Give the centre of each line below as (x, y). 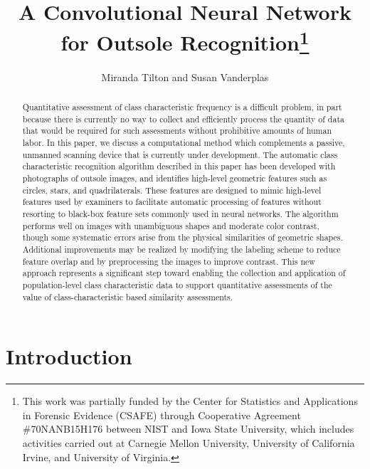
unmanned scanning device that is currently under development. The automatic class (180, 154)
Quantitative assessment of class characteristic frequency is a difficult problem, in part (182, 107)
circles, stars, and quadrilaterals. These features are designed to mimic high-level (172, 190)
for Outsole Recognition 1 (185, 41)
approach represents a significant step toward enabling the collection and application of (184, 273)
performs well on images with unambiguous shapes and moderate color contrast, (171, 225)
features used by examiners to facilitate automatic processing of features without (172, 202)
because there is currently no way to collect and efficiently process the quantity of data (183, 118)
